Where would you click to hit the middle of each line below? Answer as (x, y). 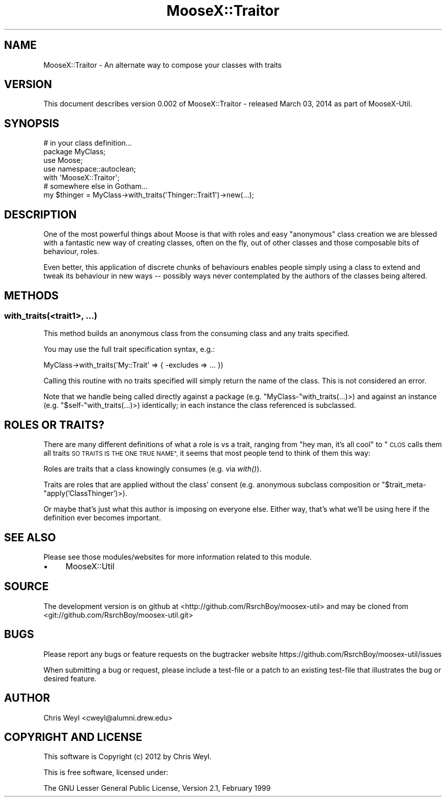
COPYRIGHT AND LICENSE (73, 737)
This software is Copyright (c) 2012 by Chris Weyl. (128, 757)
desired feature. (70, 678)
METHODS (32, 295)
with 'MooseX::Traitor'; (81, 178)
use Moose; (63, 160)
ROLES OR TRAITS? (54, 425)
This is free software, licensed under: (106, 772)
